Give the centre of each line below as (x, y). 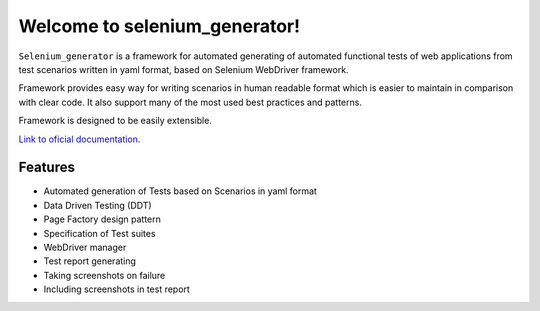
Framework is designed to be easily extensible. (115, 121)
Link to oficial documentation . (79, 139)
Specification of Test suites (99, 233)
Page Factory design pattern (102, 219)
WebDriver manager (85, 247)
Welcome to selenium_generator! (159, 26)
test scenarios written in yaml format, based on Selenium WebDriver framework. (183, 69)
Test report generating (90, 261)
